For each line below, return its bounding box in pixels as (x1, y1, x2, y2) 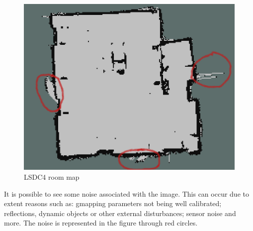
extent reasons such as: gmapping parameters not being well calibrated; (4, 198, 222, 209)
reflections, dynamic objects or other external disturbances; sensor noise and (4, 208, 236, 218)
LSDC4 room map (24, 172, 80, 182)
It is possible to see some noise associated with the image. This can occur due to (4, 188, 249, 199)
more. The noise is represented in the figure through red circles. (4, 218, 198, 228)
